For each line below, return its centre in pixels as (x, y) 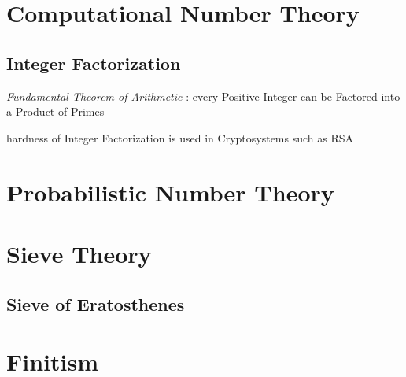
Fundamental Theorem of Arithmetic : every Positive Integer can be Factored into (203, 96)
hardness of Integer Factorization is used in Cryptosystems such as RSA (180, 137)
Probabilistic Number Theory (170, 192)
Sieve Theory (79, 253)
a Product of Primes (55, 111)
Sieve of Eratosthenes (96, 303)
